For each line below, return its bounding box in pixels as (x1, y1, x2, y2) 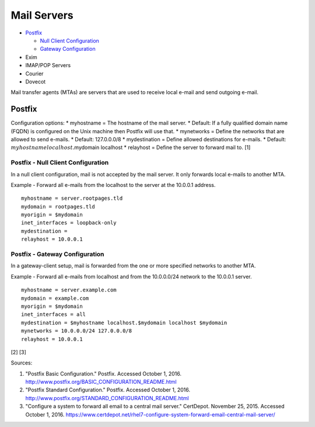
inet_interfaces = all (21, 311, 86, 318)
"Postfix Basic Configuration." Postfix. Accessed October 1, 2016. (25, 370, 182, 377)
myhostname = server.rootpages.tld (21, 195, 123, 202)
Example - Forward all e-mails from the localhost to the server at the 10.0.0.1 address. (10, 181, 216, 188)
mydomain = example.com (21, 295, 89, 301)
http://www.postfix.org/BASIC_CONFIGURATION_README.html (25, 379, 177, 386)
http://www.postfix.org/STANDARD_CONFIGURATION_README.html (25, 394, 189, 401)
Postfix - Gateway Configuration (10, 250, 104, 258)
